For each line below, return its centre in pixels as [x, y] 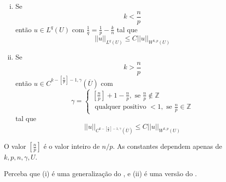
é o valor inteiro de [72, 146]
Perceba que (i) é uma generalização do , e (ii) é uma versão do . [101, 173]
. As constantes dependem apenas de [168, 146]
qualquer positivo [121, 107]
